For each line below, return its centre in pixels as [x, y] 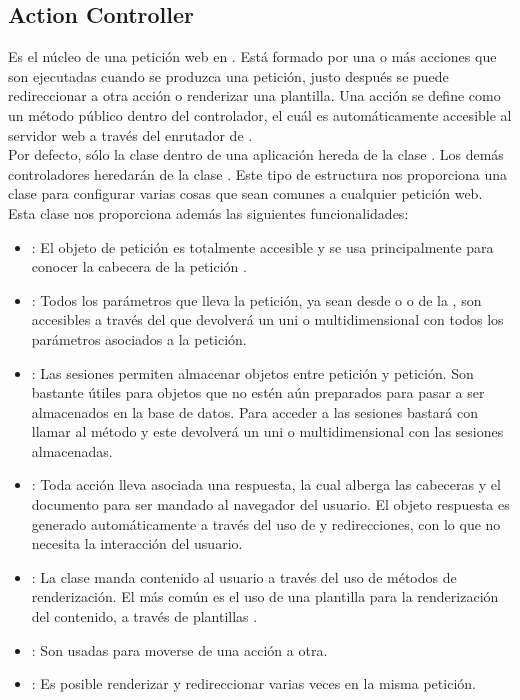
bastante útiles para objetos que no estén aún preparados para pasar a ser [258, 392]
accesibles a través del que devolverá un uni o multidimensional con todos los [267, 319]
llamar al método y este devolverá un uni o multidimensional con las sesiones [267, 431]
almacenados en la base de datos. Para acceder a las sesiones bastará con [254, 411]
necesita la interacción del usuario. [137, 543]
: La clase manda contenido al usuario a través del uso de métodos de [244, 576]
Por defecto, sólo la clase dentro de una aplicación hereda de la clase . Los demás [256, 154]
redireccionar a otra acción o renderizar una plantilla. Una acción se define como [254, 95]
